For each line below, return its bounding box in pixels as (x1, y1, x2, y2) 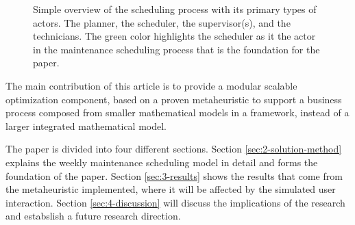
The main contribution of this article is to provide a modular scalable (5, 78, 297, 92)
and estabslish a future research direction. (5, 209, 181, 223)
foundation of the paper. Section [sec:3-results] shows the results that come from (5, 168, 343, 183)
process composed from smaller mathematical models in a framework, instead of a (5, 105, 350, 120)
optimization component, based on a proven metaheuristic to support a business (5, 92, 342, 106)
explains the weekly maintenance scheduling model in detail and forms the (5, 155, 318, 169)
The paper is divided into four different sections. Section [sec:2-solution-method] (5, 142, 342, 156)
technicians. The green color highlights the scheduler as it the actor (33, 29, 316, 43)
